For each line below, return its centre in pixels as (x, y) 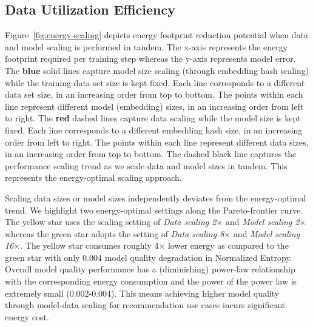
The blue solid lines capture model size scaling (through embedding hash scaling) (157, 70)
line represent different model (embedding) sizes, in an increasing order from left (154, 106)
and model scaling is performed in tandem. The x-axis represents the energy (146, 46)
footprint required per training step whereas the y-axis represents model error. (150, 59)
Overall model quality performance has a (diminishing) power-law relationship (150, 269)
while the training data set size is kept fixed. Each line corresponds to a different (155, 82)
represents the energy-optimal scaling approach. (93, 177)
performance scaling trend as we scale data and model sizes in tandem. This (146, 165)
